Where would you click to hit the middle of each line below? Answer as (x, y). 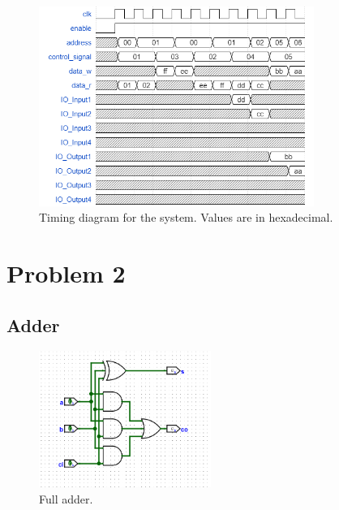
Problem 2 (66, 272)
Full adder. (66, 498)
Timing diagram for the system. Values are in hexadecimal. (186, 217)
